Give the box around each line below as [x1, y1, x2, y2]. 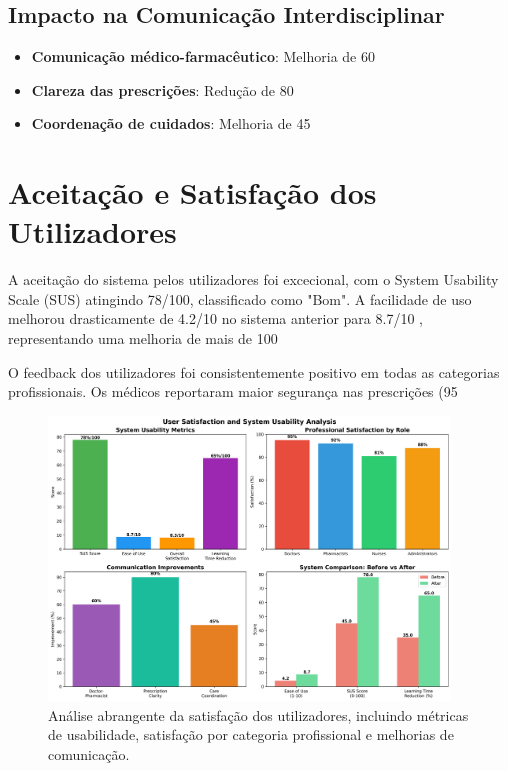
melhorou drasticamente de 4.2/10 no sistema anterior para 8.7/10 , [8, 308, 423, 329]
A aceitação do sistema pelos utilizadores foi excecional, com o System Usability [8, 269, 499, 290]
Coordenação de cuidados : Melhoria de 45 [31, 113, 311, 134]
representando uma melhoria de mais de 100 [8, 328, 278, 349]
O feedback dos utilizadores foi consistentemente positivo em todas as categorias [8, 361, 500, 382]
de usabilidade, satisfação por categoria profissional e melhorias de [48, 724, 454, 745]
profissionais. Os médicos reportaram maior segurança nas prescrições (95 [8, 381, 458, 402]
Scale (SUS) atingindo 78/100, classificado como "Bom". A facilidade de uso [8, 288, 472, 309]
